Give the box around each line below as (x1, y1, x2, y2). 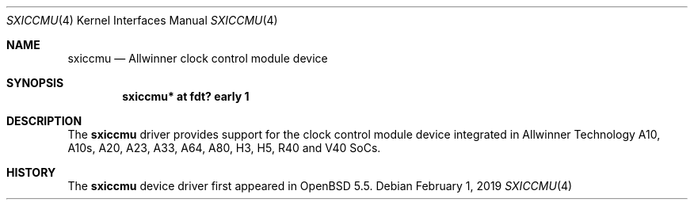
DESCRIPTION (6, 114, 82, 128)
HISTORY (6, 166, 56, 179)
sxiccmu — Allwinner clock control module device (67, 51, 328, 65)
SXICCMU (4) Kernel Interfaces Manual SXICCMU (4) (6, 13, 278, 27)
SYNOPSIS (6, 76, 64, 90)
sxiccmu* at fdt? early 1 (122, 90, 250, 103)
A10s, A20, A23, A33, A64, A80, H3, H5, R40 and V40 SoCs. (67, 141, 381, 154)
